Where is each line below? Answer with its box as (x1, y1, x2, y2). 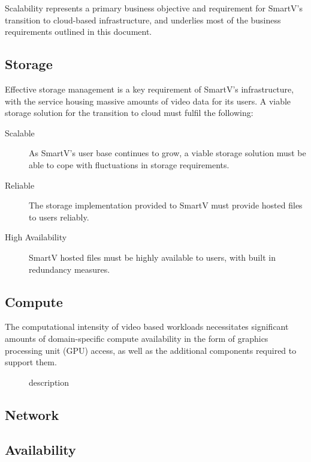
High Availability (5, 231, 67, 243)
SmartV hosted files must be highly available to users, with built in (29, 251, 276, 263)
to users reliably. (29, 210, 89, 223)
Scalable (5, 126, 35, 139)
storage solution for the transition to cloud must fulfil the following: (5, 106, 253, 119)
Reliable (5, 178, 35, 191)
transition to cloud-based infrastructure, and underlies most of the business (5, 13, 281, 26)
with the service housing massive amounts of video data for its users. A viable (5, 94, 291, 107)
